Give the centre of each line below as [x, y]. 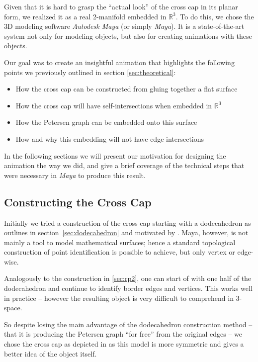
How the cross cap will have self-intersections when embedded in [114, 105]
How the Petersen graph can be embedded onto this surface [106, 122]
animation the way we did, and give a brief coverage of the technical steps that [124, 165]
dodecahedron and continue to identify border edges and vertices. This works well [128, 288]
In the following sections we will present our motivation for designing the [115, 155]
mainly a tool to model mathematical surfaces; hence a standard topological [120, 242]
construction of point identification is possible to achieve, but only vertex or [120, 252]
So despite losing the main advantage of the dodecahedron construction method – [128, 324]
